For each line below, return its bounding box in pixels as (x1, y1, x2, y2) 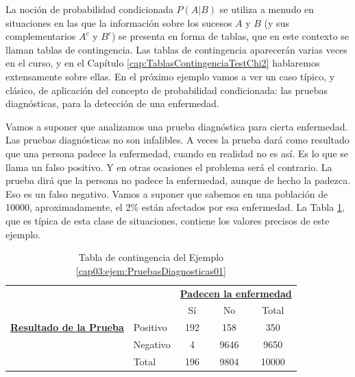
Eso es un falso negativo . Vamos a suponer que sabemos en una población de (5, 186, 328, 201)
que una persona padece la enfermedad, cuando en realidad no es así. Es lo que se (5, 146, 349, 160)
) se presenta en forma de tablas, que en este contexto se (111, 29, 350, 43)
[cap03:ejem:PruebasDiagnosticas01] (75, 263, 226, 277)
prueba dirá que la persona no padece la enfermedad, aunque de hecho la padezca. (5, 173, 351, 187)
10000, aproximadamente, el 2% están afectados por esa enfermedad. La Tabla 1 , (5, 200, 345, 214)
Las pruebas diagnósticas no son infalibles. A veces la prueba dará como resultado (5, 133, 350, 147)
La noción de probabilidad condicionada (5, 2, 173, 16)
